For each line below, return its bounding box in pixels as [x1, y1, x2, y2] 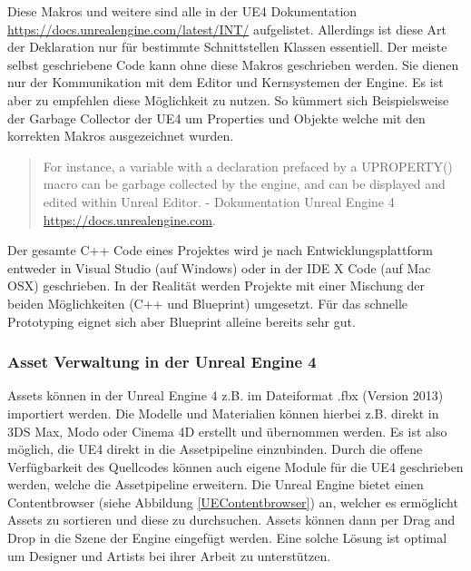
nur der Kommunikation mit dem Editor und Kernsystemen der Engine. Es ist [7, 73, 444, 92]
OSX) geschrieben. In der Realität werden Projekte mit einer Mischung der [7, 276, 426, 295]
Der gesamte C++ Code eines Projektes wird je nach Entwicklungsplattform [7, 241, 433, 260]
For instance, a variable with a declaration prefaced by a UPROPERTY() [43, 156, 453, 175]
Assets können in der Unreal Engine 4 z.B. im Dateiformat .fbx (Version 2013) [7, 386, 444, 405]
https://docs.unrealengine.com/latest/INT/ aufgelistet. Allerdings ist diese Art [7, 19, 447, 38]
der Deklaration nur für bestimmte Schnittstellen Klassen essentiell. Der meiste [7, 37, 447, 56]
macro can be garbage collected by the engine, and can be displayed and [43, 174, 446, 193]
